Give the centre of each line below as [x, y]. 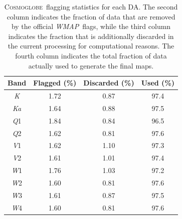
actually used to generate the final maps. [91, 65]
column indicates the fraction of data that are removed [91, 16]
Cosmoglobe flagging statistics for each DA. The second [91, 6]
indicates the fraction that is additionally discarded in [91, 36]
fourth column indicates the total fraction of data [91, 55]
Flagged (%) [55, 83]
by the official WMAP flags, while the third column [91, 26]
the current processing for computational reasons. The [91, 46]
